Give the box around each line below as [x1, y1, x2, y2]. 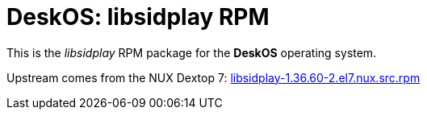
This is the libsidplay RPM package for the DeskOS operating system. [6, 45, 377, 60]
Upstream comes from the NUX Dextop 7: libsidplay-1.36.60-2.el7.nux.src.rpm [6, 70, 421, 85]
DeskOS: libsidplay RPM [6, 3, 270, 31]
